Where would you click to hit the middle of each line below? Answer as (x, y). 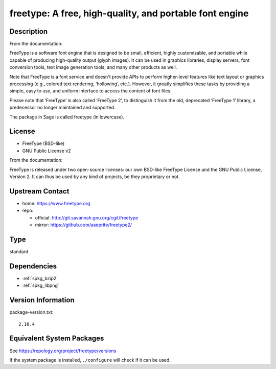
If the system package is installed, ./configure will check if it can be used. (90, 360)
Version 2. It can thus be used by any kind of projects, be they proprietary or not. (95, 177)
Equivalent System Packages (57, 339)
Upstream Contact (39, 191)
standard (19, 252)
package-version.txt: (31, 312)
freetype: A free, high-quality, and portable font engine (129, 13)
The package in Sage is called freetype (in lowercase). (67, 117)
